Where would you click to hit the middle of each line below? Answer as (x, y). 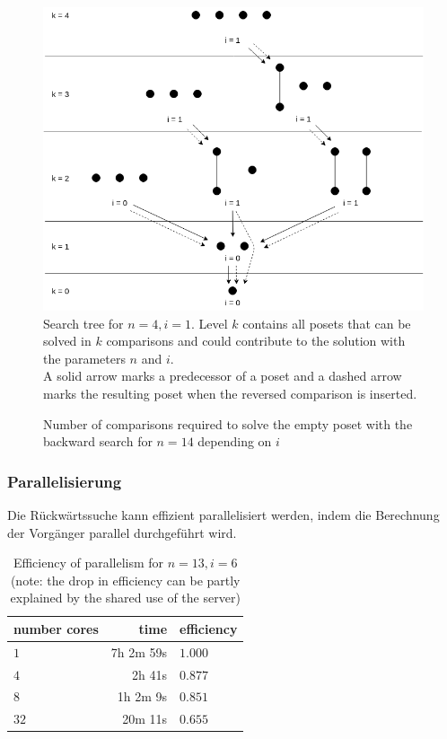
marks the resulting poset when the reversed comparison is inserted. (230, 393)
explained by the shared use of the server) (125, 598)
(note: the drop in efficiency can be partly (125, 580)
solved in (67, 341)
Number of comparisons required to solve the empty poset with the (228, 423)
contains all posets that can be (327, 323)
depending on (235, 441)
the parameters (84, 358)
